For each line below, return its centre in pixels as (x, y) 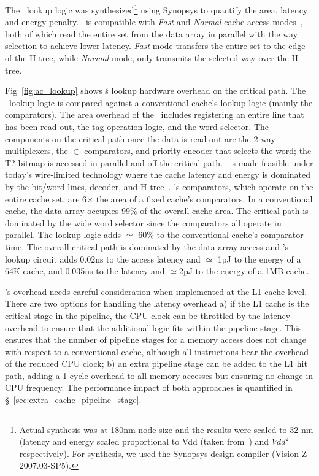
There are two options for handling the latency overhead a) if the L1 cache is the (157, 303)
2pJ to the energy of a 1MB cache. (244, 271)
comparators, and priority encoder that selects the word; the (198, 151)
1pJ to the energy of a (259, 259)
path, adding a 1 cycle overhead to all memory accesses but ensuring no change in (159, 375)
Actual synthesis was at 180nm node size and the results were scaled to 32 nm (166, 429)
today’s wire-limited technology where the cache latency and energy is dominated (158, 175)
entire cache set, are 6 (46, 198)
